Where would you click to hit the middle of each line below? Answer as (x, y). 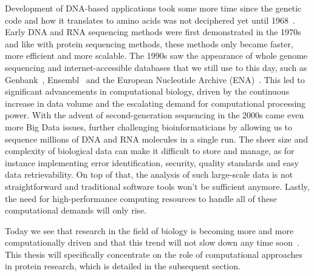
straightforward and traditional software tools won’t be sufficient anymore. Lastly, (157, 186)
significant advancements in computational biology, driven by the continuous (147, 91)
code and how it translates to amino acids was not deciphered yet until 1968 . (150, 20)
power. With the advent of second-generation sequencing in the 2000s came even (155, 115)
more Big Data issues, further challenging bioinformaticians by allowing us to (149, 126)
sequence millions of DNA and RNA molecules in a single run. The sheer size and (157, 139)
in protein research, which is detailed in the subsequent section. (123, 266)
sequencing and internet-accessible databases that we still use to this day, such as (156, 67)
